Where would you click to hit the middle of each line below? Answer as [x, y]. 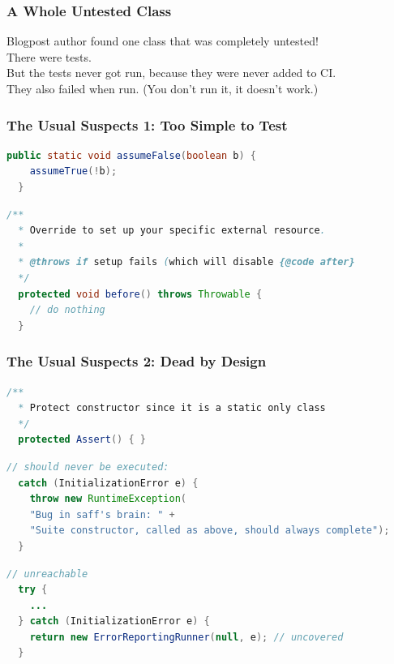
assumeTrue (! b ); [73, 171]
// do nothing [67, 310]
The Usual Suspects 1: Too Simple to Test [147, 124]
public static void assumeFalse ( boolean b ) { [131, 155]
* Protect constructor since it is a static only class [172, 408]
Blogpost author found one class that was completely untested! [163, 41]
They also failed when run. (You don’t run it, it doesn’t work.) [163, 88]
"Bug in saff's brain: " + [102, 514]
